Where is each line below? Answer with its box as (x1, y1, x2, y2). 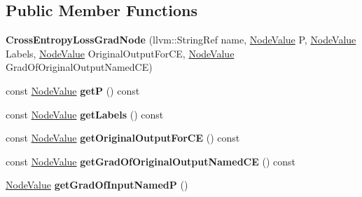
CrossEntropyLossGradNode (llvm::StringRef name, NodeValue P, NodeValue (6, 32, 356, 47)
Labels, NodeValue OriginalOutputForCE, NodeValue (6, 46, 235, 60)
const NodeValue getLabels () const (6, 107, 164, 121)
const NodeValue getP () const (6, 83, 140, 97)
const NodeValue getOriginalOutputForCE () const (6, 130, 240, 145)
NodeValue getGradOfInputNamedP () (6, 177, 188, 192)
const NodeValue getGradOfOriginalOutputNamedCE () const (6, 154, 295, 168)
